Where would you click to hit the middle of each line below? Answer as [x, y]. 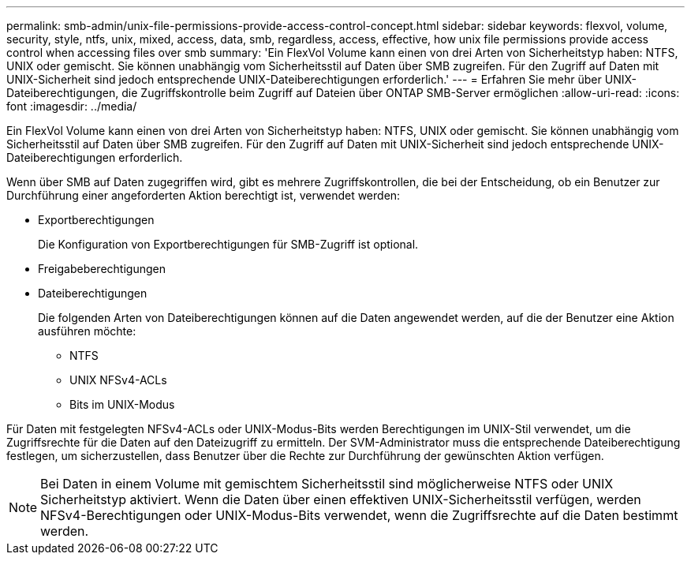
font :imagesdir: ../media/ [72, 106]
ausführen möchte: [87, 331]
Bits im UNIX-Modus [122, 404]
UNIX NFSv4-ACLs [118, 380]
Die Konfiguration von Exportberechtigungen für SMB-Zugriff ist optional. [228, 244]
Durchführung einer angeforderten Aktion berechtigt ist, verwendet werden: [204, 195]
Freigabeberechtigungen [102, 269]
